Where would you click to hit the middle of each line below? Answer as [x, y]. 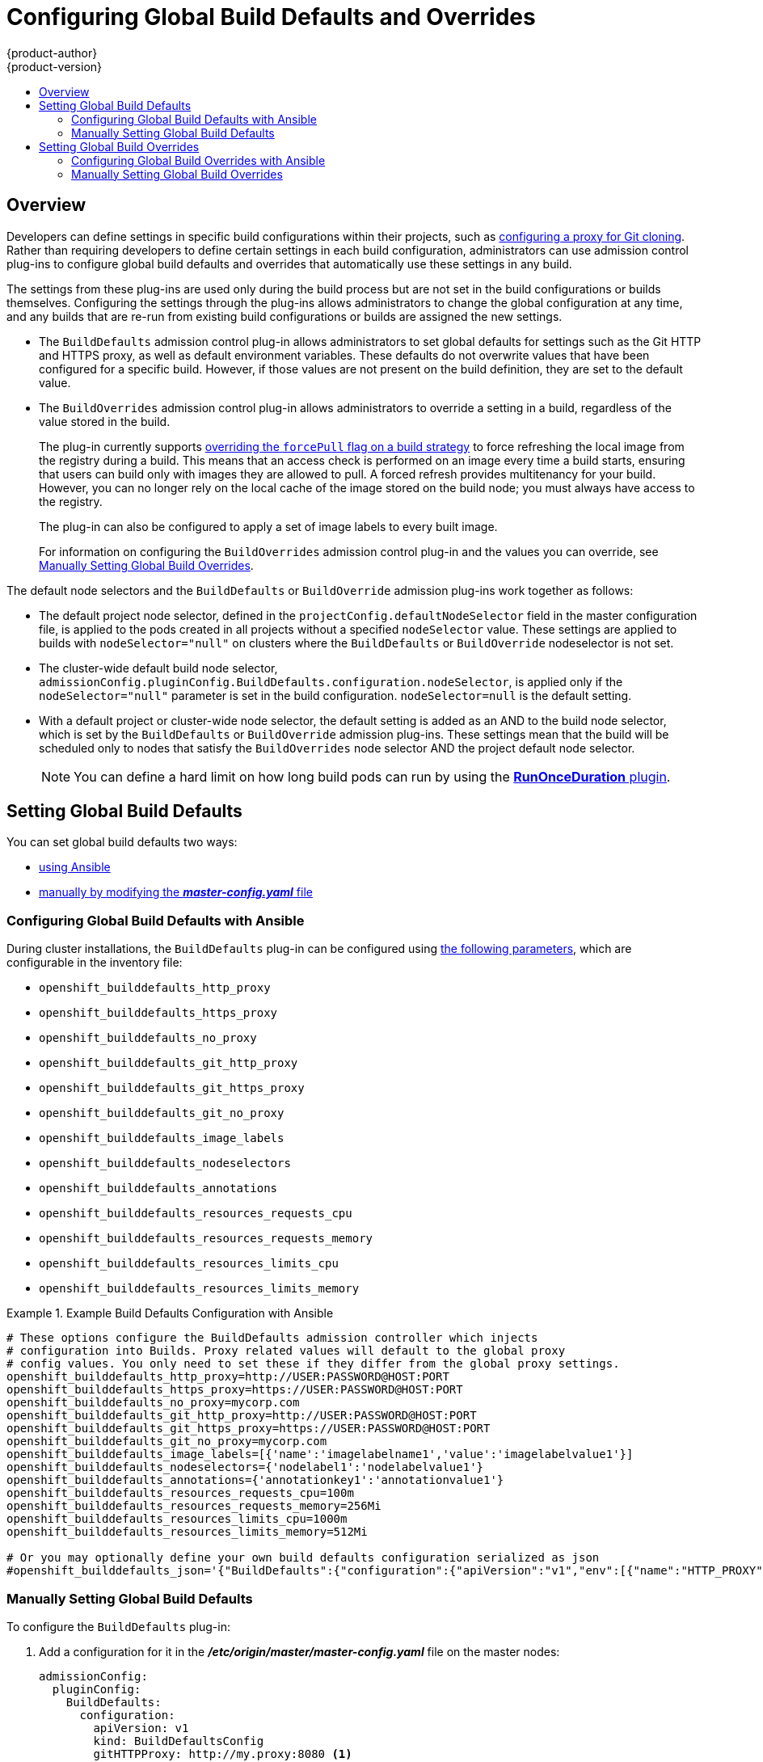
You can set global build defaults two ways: [122, 842]
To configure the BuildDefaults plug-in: [118, 1626]
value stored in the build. [105, 421]
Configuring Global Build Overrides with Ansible [198, 160]
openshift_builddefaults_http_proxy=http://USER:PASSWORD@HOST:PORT [228, 1377]
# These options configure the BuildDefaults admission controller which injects [272, 1338]
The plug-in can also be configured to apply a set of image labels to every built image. [268, 526]
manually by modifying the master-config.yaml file [176, 892]
